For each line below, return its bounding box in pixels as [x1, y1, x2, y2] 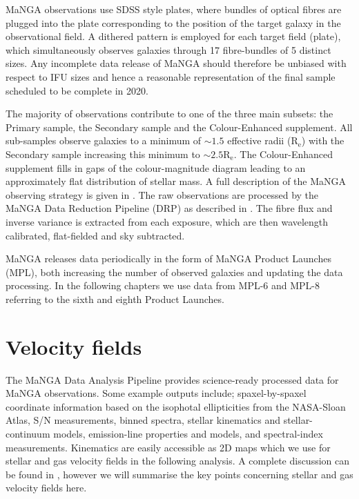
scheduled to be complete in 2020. [6, 83, 148, 97]
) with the [301, 133, 345, 148]
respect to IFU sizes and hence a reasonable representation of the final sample [6, 69, 336, 84]
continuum [6, 426, 50, 440]
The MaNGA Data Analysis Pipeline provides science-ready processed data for [6, 372, 339, 387]
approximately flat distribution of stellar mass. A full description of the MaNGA [6, 174, 347, 188]
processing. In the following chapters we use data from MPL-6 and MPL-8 [6, 278, 320, 293]
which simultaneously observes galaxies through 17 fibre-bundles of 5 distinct [6, 42, 331, 57]
